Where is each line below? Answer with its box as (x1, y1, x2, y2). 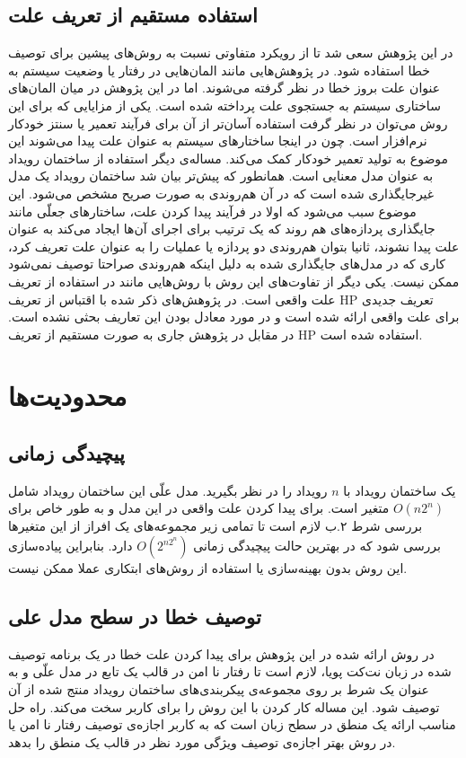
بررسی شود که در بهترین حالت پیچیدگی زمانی (193, 536, 441, 555)
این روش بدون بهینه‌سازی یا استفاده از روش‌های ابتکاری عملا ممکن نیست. (8, 559, 408, 577)
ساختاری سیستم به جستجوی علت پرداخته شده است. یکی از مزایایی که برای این (8, 95, 441, 114)
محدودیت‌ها (8, 377, 127, 414)
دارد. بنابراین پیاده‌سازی (8, 536, 133, 555)
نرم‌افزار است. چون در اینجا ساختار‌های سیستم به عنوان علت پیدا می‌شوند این (8, 131, 427, 150)
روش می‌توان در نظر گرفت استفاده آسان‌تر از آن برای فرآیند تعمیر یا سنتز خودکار (8, 113, 448, 132)
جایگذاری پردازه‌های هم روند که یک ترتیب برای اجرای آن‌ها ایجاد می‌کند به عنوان (8, 219, 435, 238)
